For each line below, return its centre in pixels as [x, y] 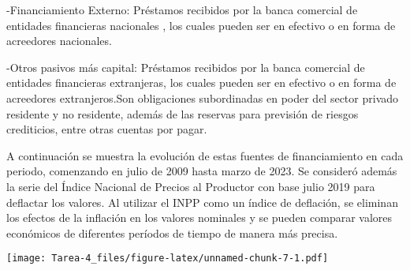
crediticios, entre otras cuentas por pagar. [107, 129]
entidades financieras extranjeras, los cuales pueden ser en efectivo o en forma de [201, 82]
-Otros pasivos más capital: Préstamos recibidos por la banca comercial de [186, 67]
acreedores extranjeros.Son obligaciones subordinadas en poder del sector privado [203, 97]
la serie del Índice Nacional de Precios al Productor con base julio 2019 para [191, 186]
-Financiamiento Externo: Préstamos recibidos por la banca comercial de [182, 9]
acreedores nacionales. [59, 41]
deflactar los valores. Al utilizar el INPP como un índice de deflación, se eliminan [202, 202]
